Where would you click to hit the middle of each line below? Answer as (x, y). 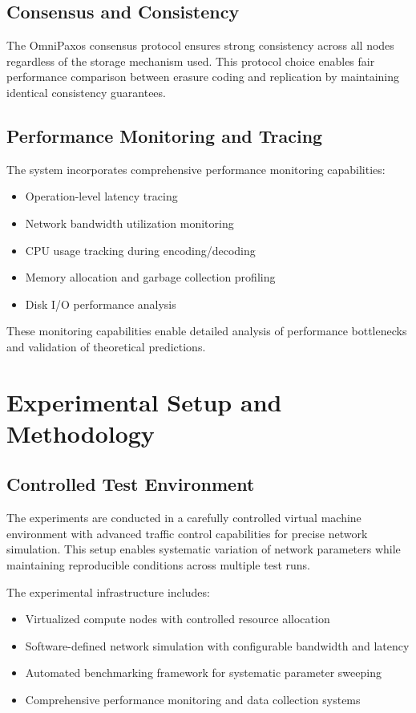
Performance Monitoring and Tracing (165, 135)
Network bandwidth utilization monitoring (129, 223)
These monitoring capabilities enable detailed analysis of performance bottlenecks (207, 331)
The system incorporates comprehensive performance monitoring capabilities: (196, 169)
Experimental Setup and (144, 401)
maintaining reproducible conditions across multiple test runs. (158, 565)
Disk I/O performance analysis (101, 304)
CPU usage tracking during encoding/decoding (140, 250)
